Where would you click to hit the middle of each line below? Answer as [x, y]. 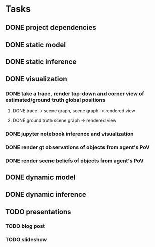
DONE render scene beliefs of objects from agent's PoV [74, 161]
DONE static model [36, 44]
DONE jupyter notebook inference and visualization [69, 134]
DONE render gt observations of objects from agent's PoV [77, 147]
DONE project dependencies [51, 28]
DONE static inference [41, 62]
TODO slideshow [26, 239]
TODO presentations [38, 211]
